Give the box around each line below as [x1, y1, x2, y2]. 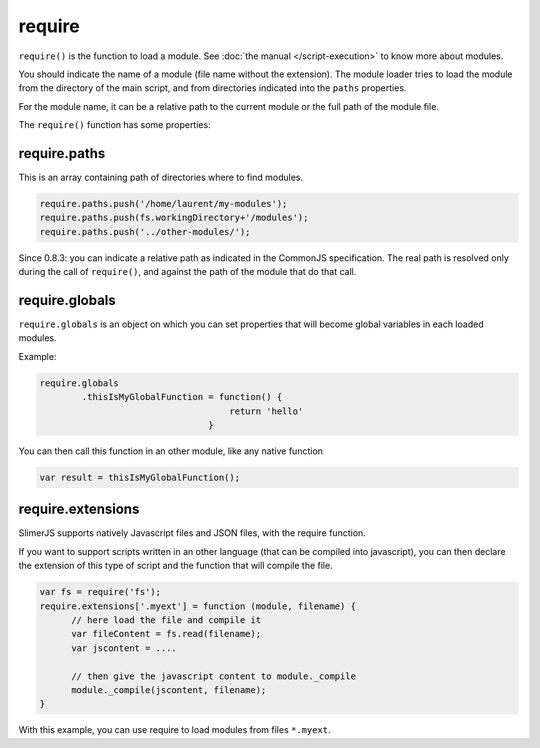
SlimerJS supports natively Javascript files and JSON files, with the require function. [18, 527, 367, 539]
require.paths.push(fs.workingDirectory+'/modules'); [39, 212, 309, 224]
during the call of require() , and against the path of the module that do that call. [18, 266, 357, 278]
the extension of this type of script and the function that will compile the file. [18, 560, 334, 572]
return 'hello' [229, 405, 304, 417]
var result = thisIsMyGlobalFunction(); [39, 471, 240, 483]
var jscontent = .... [71, 642, 177, 654]
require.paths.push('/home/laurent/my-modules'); [39, 198, 288, 209]
